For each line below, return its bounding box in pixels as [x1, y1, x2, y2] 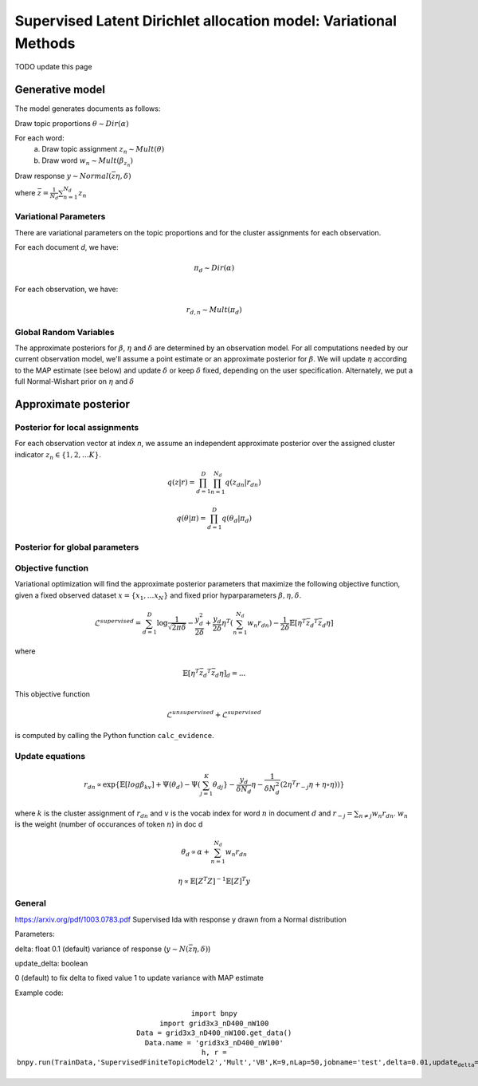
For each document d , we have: [14, 243, 119, 252]
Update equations [14, 751, 86, 762]
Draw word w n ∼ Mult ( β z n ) [41, 156, 133, 168]
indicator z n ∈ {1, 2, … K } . [14, 449, 102, 461]
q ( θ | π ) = [176, 513, 206, 523]
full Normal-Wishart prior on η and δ [14, 377, 135, 386]
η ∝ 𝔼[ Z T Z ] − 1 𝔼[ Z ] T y [178, 875, 251, 886]
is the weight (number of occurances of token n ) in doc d [14, 819, 203, 829]
